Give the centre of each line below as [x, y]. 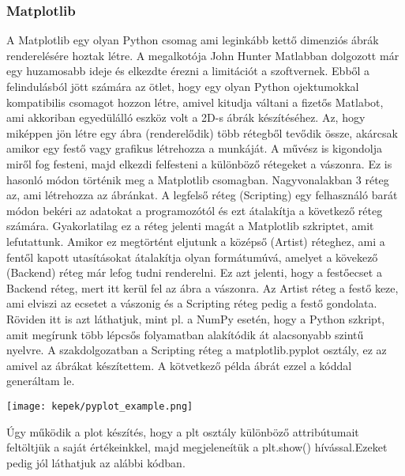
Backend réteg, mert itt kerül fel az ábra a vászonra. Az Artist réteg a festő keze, [202, 287]
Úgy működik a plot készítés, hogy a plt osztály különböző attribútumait [183, 431]
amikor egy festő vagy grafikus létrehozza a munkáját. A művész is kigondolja [195, 148]
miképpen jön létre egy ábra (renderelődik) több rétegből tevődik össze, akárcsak [202, 132]
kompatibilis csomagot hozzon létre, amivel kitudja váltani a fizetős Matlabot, [195, 102]
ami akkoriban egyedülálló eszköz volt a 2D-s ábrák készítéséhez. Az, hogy [186, 117]
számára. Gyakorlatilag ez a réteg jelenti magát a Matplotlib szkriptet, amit [190, 226]
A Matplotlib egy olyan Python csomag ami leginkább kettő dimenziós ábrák [193, 40]
